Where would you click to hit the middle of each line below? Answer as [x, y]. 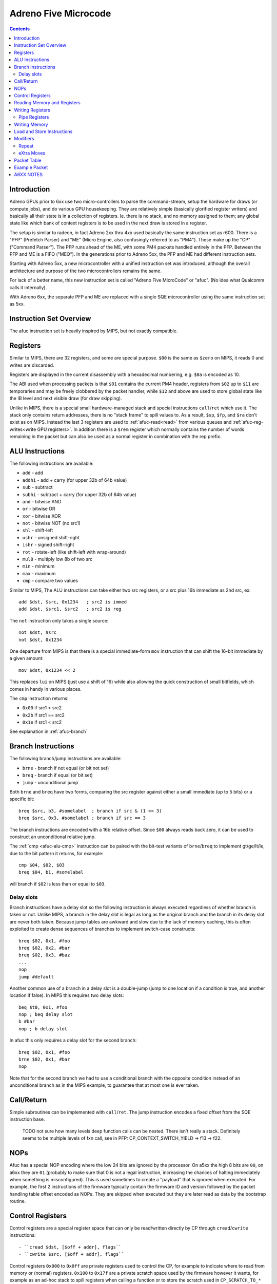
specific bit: [22, 799]
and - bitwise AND [42, 501]
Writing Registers [32, 110]
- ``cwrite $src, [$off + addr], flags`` [71, 1254]
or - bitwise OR [39, 509]
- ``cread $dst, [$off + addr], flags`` [70, 1247]
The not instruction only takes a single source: [59, 620]
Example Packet [31, 167]
